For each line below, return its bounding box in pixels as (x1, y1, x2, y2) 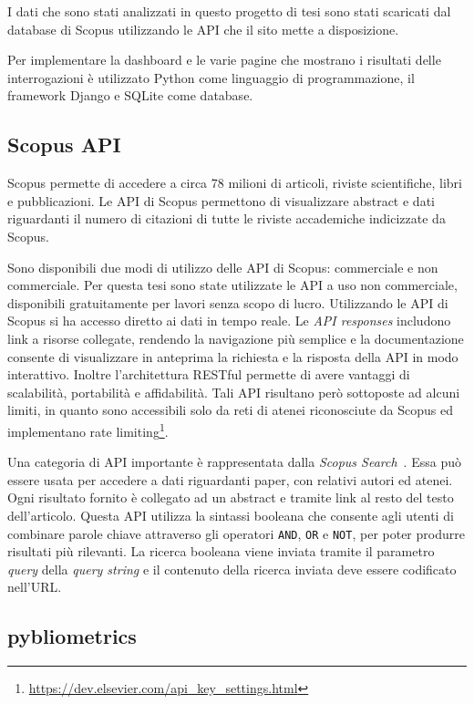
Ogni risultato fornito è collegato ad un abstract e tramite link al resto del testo (7, 488, 454, 507)
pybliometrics (7, 622, 137, 650)
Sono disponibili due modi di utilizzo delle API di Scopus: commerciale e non (7, 257, 438, 276)
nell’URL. (7, 577, 62, 596)
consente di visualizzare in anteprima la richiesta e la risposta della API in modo (7, 347, 459, 366)
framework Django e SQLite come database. (7, 86, 253, 105)
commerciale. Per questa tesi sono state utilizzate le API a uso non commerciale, (7, 275, 458, 295)
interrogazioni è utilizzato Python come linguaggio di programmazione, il (7, 67, 415, 87)
